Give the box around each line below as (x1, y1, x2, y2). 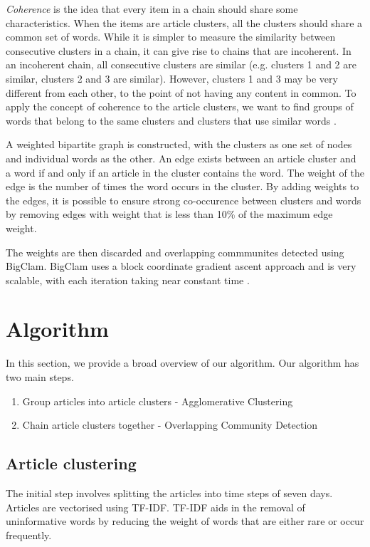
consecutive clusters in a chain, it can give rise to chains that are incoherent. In (6, 43, 351, 58)
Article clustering (6, 452, 137, 474)
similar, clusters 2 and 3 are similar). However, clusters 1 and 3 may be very (6, 71, 338, 85)
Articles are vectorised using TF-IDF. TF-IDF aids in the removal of (6, 499, 305, 514)
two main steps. (6, 370, 74, 384)
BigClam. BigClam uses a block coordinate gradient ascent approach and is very (6, 259, 356, 273)
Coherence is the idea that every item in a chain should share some (6, 1, 298, 16)
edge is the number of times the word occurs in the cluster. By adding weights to (6, 179, 359, 194)
